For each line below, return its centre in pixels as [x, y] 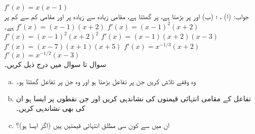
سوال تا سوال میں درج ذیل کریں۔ [55, 64]
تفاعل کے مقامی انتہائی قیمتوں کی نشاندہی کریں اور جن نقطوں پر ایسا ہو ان [133, 98]
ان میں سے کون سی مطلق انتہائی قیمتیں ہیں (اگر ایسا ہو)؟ [93, 125]
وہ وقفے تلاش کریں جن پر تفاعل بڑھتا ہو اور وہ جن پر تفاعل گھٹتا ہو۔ [106, 81]
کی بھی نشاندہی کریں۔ [51, 108]
